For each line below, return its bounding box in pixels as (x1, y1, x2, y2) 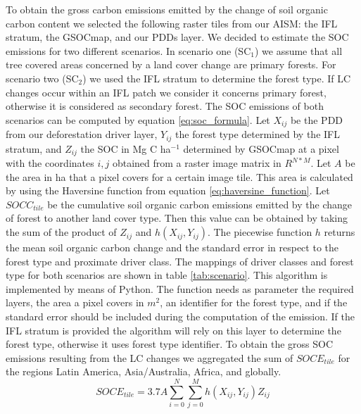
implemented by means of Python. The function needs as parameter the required (6, 281, 354, 296)
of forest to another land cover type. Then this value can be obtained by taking (6, 211, 348, 225)
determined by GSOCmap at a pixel (183, 141, 339, 156)
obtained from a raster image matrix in (112, 156, 281, 170)
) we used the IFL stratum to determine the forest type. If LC (82, 70, 351, 85)
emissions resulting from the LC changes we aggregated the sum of (6, 350, 293, 365)
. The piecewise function (207, 225, 312, 239)
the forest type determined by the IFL (175, 127, 340, 142)
